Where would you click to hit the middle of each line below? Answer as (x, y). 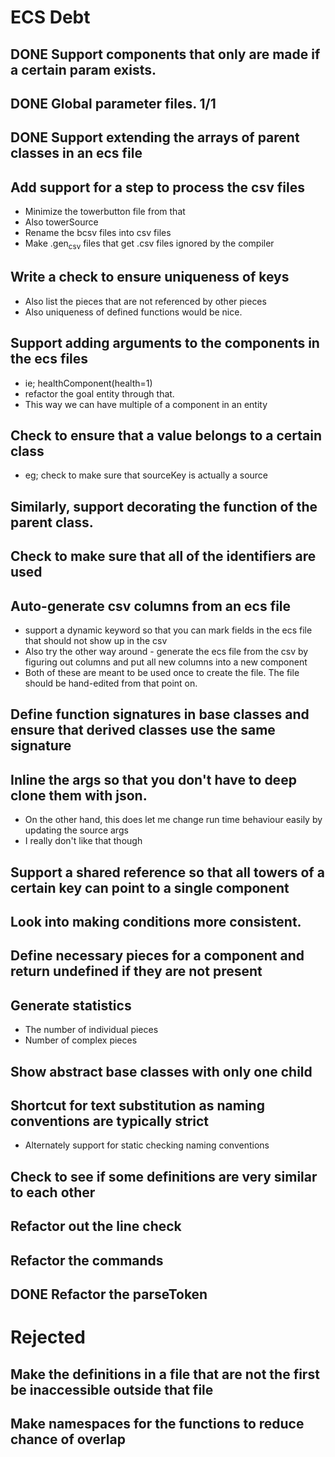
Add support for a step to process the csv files (157, 187)
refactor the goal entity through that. (99, 393)
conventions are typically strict (110, 1121)
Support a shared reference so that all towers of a (167, 872)
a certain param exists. (83, 69)
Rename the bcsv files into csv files (98, 233)
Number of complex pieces (81, 1040)
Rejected (48, 1337)
